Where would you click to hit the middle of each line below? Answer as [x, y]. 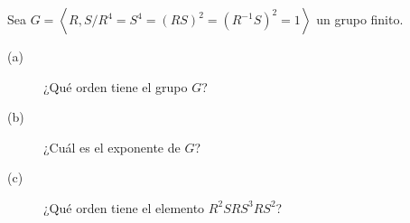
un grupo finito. [360, 19]
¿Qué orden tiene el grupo [116, 86]
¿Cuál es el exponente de [112, 147]
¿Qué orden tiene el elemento [124, 207]
